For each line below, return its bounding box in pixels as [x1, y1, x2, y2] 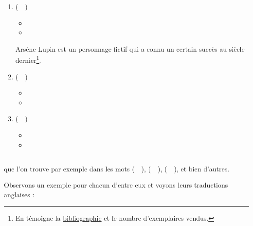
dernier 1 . [15, 54, 41, 65]
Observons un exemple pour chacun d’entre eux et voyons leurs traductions [4, 180, 228, 190]
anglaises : [4, 189, 35, 199]
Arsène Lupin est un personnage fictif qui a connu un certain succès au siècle [15, 43, 245, 54]
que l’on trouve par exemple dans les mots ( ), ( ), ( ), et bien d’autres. [4, 163, 230, 173]
